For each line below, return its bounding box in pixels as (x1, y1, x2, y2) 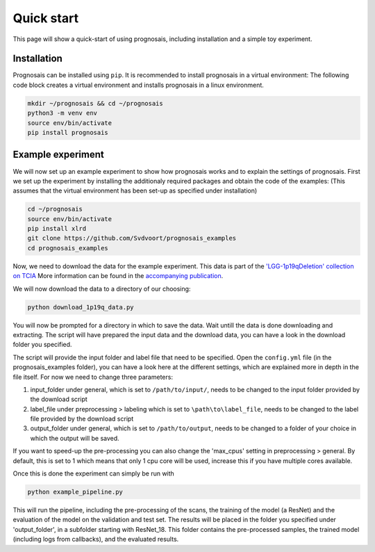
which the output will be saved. (30, 434, 119, 442)
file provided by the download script (30, 414, 134, 423)
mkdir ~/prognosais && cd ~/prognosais (27, 99, 163, 107)
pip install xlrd (27, 225, 87, 233)
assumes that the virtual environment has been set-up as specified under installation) (12, 186, 258, 195)
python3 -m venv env (27, 109, 97, 117)
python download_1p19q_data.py (27, 303, 135, 311)
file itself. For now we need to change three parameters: (12, 373, 174, 381)
